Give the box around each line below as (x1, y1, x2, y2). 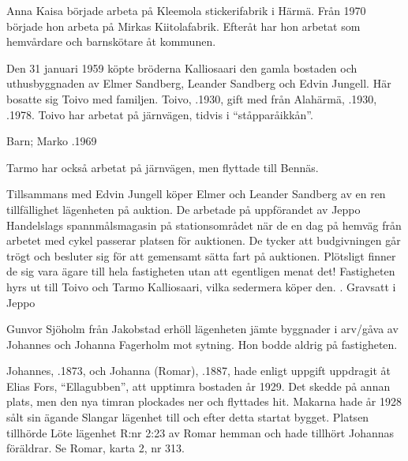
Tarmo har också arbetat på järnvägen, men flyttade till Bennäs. (6, 159, 319, 175)
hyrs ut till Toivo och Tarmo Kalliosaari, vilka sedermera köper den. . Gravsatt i (6, 278, 396, 294)
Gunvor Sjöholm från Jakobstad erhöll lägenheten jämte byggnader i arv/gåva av (6, 320, 399, 337)
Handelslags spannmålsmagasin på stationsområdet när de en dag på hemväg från (6, 216, 402, 233)
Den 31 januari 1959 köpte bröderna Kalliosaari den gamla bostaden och (6, 59, 357, 76)
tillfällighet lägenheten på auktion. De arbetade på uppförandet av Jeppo (6, 201, 361, 217)
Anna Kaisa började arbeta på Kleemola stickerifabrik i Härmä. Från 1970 (6, 2, 366, 18)
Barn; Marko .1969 (6, 133, 97, 149)
